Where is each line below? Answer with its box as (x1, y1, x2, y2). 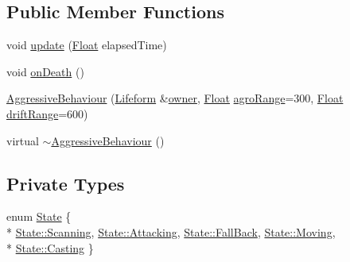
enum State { (6, 208, 72, 225)
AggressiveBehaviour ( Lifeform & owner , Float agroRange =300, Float (6, 90, 344, 106)
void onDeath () (6, 63, 84, 79)
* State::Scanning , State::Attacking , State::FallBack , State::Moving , (6, 223, 336, 240)
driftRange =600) (6, 105, 88, 121)
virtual (6, 132, 39, 148)
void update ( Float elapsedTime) (6, 37, 167, 53)
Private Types (6, 171, 125, 195)
